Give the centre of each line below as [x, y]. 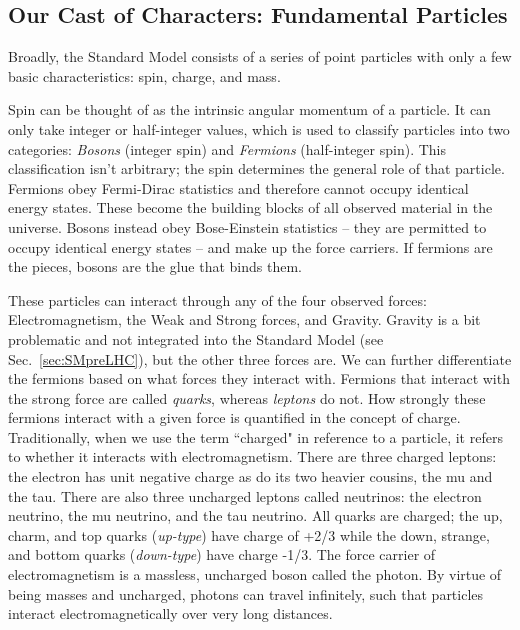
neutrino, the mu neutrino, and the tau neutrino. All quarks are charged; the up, [255, 515]
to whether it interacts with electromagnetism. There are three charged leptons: [252, 456]
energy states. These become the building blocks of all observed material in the [250, 207]
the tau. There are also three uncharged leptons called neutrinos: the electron [245, 495]
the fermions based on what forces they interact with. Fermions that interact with [259, 378]
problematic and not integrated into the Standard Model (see [196, 338]
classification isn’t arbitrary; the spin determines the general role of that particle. [256, 168]
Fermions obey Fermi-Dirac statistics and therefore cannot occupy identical [238, 187]
